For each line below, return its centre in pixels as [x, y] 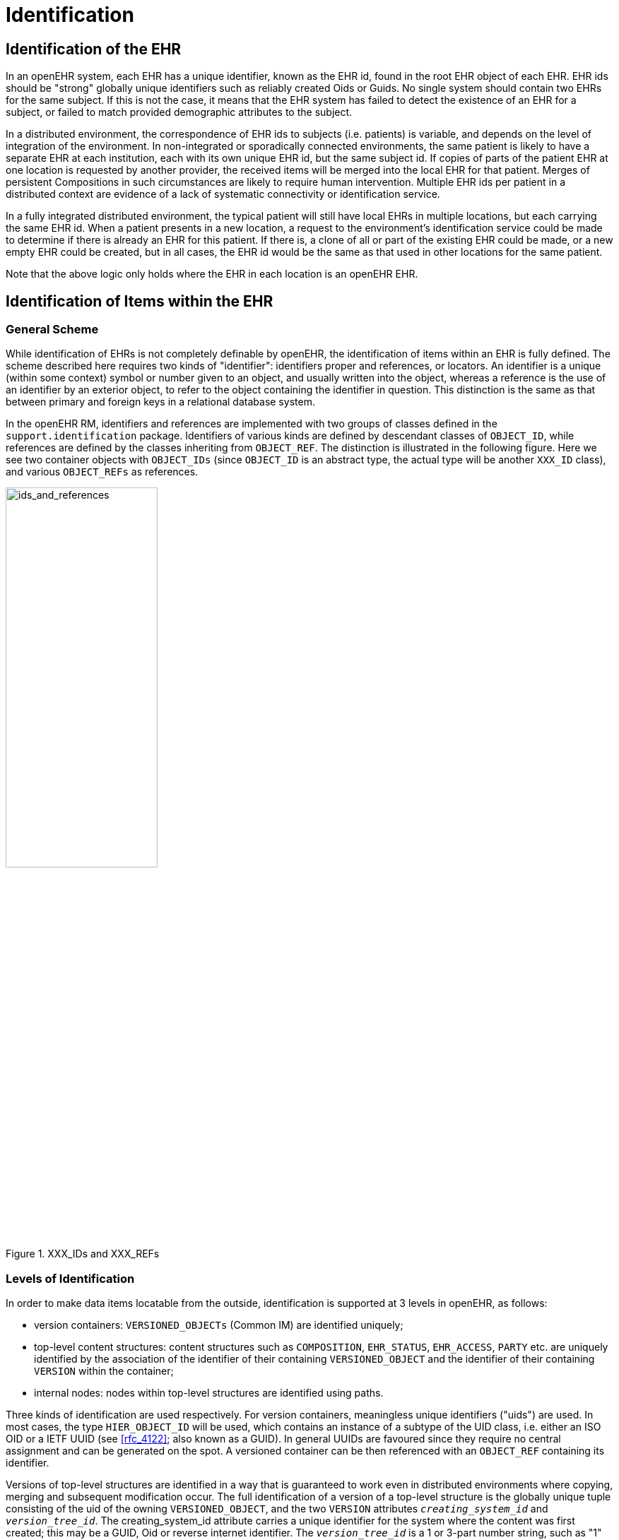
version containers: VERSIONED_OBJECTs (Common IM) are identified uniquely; [219, 1325]
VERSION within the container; [104, 1371]
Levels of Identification [70, 1278]
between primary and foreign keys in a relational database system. [160, 402]
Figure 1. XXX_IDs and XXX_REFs [83, 1254]
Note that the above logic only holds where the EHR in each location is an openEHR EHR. [212, 274]
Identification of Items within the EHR [140, 301]
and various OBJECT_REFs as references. [102, 472]
